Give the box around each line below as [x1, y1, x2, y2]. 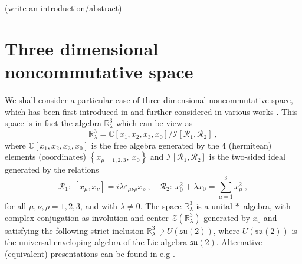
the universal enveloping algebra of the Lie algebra [5, 236, 188, 248]
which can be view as [116, 117, 193, 129]
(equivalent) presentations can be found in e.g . [5, 247, 175, 259]
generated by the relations [5, 163, 99, 176]
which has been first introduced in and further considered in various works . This [5, 105, 298, 117]
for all [5, 199, 27, 212]
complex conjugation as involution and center [5, 211, 169, 223]
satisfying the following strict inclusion [5, 224, 145, 236]
